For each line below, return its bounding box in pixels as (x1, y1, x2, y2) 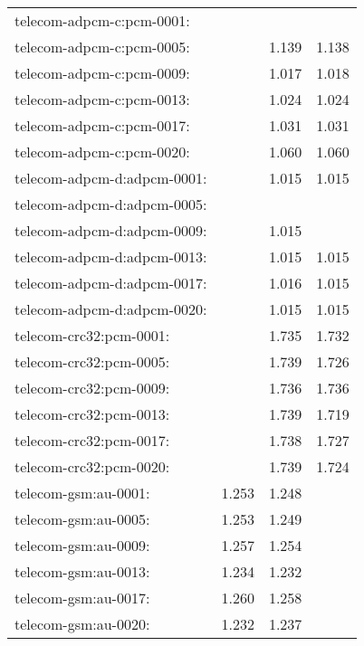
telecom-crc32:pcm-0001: (14, 325, 170, 346)
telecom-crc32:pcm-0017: (14, 430, 170, 451)
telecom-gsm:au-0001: (14, 482, 150, 503)
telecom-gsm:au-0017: (14, 587, 150, 608)
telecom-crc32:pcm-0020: (14, 456, 170, 477)
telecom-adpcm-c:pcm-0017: (14, 115, 190, 136)
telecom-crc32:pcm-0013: (14, 404, 170, 424)
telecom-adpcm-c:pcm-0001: (14, 10, 190, 31)
